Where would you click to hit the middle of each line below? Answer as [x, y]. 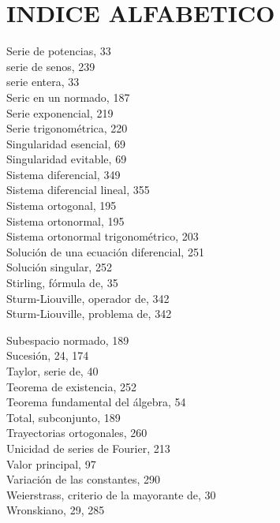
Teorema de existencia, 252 [71, 386]
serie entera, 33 [43, 82]
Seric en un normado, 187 [68, 97]
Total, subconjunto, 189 [63, 417]
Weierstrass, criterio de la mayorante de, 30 [111, 494]
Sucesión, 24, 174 [48, 355]
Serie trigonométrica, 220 [67, 128]
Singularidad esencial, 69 [66, 143]
